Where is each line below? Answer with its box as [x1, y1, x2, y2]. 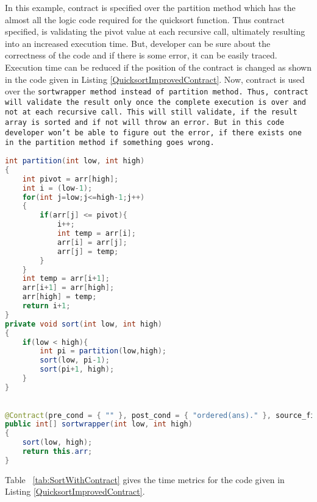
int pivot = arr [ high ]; [22, 174, 119, 183]
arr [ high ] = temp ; [22, 292, 97, 302]
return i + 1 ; [22, 302, 71, 311]
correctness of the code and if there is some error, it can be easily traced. [5, 49, 277, 62]
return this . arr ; [22, 447, 93, 456]
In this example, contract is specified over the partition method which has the [5, 1, 296, 13]
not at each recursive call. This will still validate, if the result [5, 108, 297, 117]
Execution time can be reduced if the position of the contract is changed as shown [5, 60, 312, 73]
